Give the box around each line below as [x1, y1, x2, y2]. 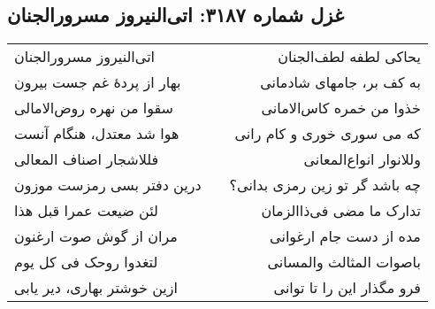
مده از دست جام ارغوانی [270, 226, 421, 247]
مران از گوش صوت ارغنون [14, 226, 178, 247]
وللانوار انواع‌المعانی [303, 149, 421, 170]
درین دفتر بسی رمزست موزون [14, 174, 202, 196]
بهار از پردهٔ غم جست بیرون [14, 72, 181, 93]
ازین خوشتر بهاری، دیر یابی [14, 277, 178, 298]
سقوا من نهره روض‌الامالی [14, 97, 174, 119]
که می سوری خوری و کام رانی [234, 123, 421, 144]
